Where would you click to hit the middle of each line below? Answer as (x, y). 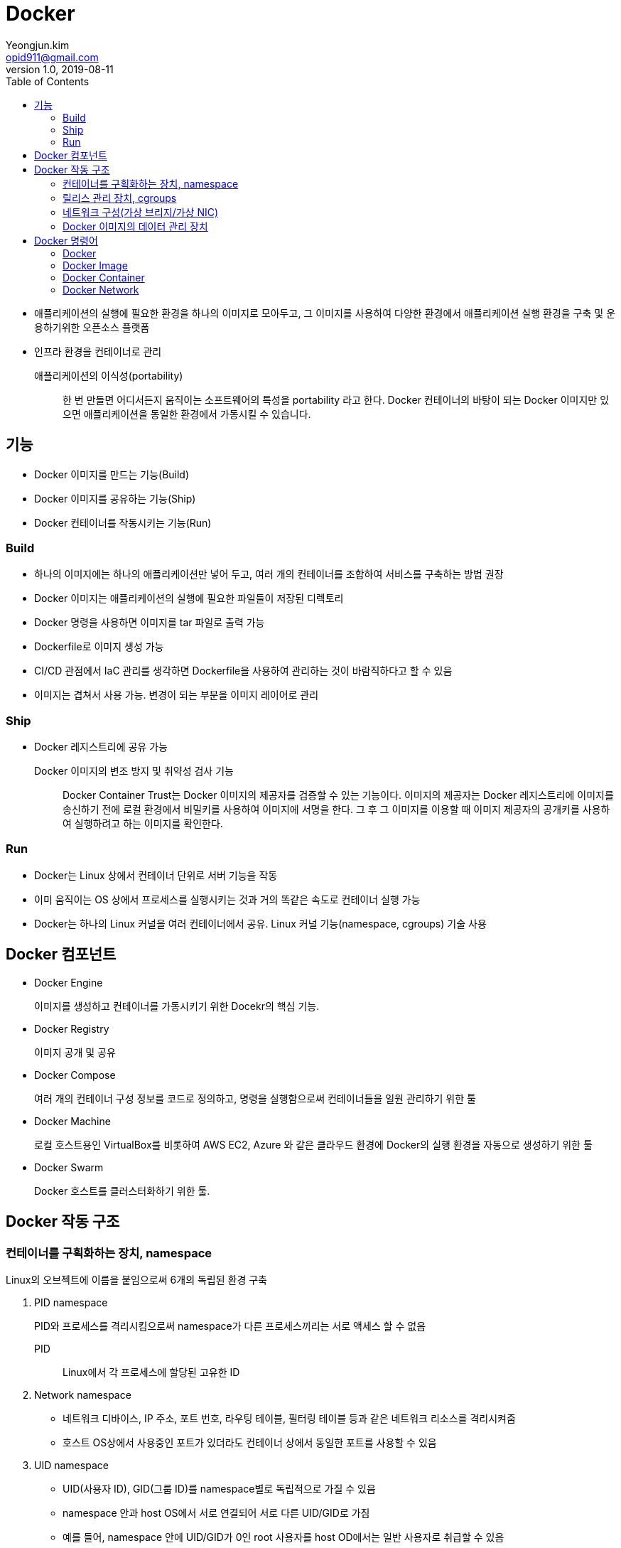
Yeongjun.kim (38, 45)
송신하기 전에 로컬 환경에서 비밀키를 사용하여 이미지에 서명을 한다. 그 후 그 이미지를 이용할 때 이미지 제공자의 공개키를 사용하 (336, 810)
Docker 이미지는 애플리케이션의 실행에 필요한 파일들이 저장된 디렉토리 (189, 598)
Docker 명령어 (66, 240)
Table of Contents (48, 81)
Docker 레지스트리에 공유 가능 (101, 747)
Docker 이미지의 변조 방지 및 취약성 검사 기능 (134, 771)
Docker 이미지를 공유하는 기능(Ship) (115, 498)
